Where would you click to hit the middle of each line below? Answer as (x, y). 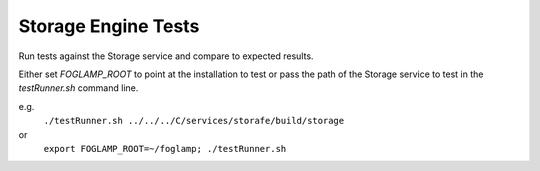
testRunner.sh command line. (78, 88)
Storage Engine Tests (109, 26)
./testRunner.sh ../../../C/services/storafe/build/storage (194, 121)
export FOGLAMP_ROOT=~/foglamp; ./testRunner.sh (165, 148)
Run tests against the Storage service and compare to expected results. (166, 56)
